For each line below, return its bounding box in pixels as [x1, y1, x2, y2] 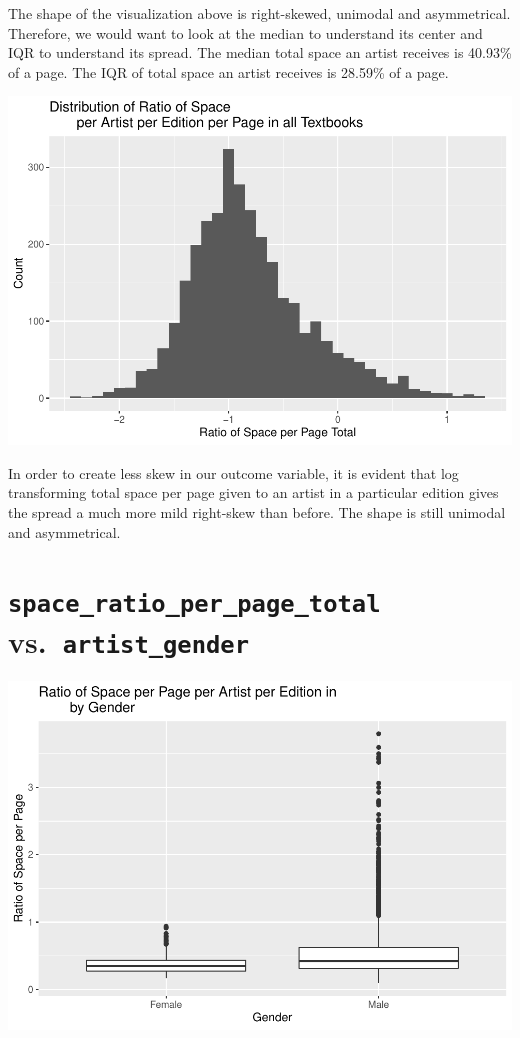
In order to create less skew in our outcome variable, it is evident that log [8, 462, 459, 483]
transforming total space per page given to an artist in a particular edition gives [8, 482, 499, 503]
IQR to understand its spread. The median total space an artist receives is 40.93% [8, 42, 512, 63]
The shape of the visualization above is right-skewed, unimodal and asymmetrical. [8, 3, 511, 23]
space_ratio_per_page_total [8, 590, 381, 619]
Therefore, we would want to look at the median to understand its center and [8, 22, 483, 43]
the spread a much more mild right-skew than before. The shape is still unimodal [8, 502, 506, 523]
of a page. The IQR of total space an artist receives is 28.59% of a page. [8, 61, 449, 82]
